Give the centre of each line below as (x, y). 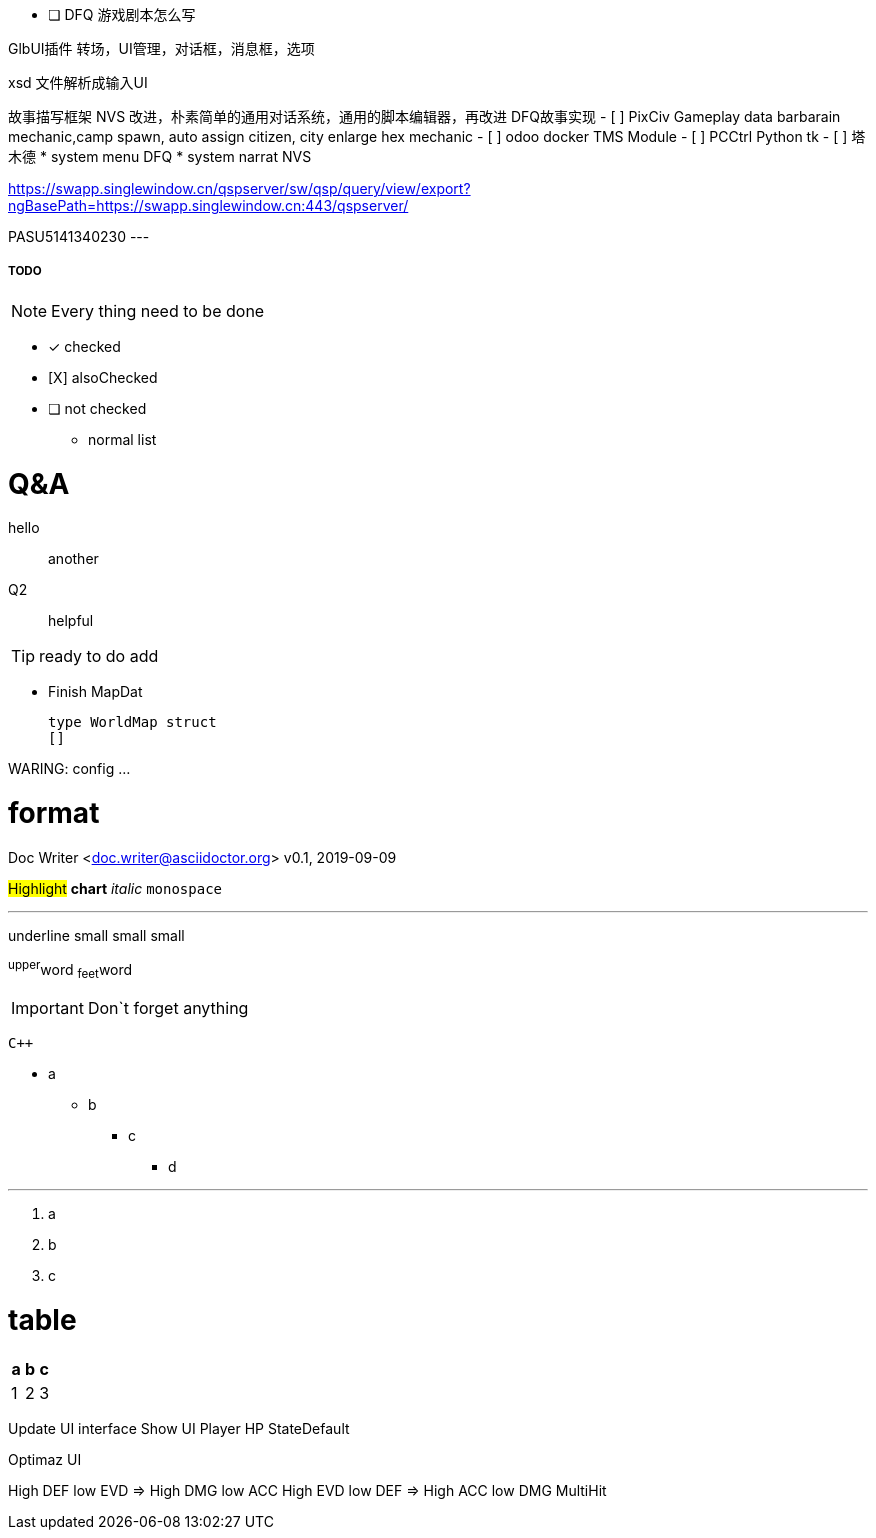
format (54, 813)
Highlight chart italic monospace (115, 888)
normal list (122, 439)
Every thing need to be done (158, 310)
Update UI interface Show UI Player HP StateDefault (179, 1428)
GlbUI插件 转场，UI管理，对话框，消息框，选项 (161, 48)
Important (47, 1008)
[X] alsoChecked (103, 377)
